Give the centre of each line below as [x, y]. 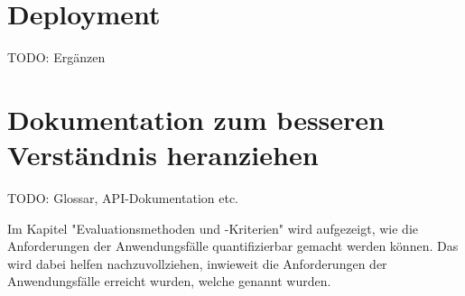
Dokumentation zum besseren [196, 119]
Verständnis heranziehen [163, 155]
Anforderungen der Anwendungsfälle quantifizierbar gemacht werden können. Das [233, 246]
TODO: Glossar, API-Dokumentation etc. [123, 198]
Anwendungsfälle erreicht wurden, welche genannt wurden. [169, 281]
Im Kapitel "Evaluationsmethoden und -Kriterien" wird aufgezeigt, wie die [213, 228]
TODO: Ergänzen [56, 57]
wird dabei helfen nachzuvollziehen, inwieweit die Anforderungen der [197, 263]
